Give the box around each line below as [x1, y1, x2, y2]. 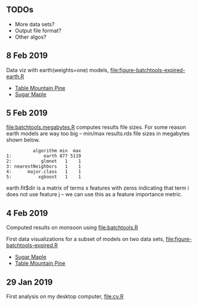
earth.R [6, 73, 24, 80]
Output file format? [14, 27, 61, 34]
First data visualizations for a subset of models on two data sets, [6, 236, 165, 243]
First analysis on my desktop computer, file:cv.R [6, 293, 124, 300]
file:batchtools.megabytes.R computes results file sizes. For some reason [6, 123, 186, 131]
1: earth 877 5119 [6, 153, 82, 159]
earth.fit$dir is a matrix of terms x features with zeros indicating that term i [6, 184, 189, 191]
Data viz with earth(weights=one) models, [6, 66, 109, 73]
